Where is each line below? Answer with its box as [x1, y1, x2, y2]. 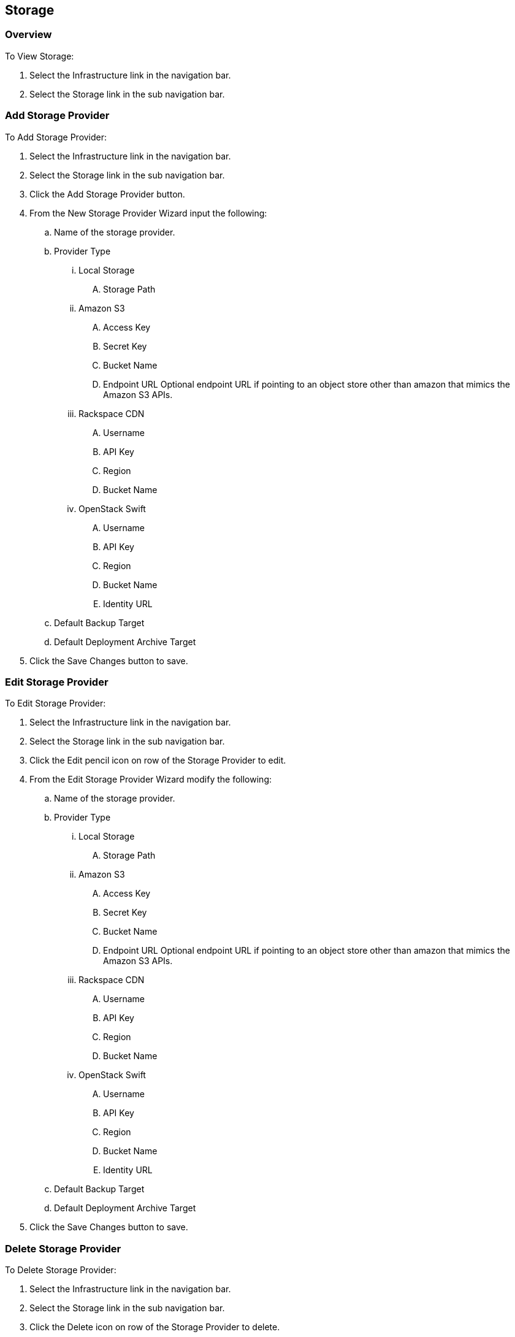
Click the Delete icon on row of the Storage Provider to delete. [29, 1322, 280, 1333]
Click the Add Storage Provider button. [29, 188, 185, 199]
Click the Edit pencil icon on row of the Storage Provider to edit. [29, 755, 286, 766]
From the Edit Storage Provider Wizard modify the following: [29, 774, 272, 785]
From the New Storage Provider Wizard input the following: [29, 207, 267, 218]
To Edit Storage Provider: [5, 698, 106, 709]
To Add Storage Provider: [5, 131, 107, 142]
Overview [5, 28, 52, 41]
